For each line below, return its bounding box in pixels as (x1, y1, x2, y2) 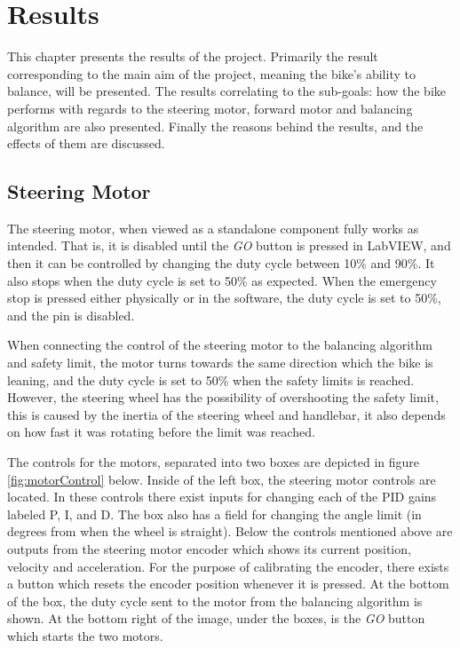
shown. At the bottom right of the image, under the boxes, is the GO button (7, 609, 425, 628)
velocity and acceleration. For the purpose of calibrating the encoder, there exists (7, 557, 449, 575)
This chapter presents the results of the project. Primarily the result (7, 47, 378, 66)
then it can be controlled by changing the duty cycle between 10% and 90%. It (7, 254, 435, 273)
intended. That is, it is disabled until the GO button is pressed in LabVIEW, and (7, 236, 451, 255)
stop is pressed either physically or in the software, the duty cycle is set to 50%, (7, 288, 441, 307)
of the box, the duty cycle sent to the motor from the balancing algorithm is (7, 591, 423, 610)
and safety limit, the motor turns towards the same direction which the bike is (7, 353, 433, 372)
